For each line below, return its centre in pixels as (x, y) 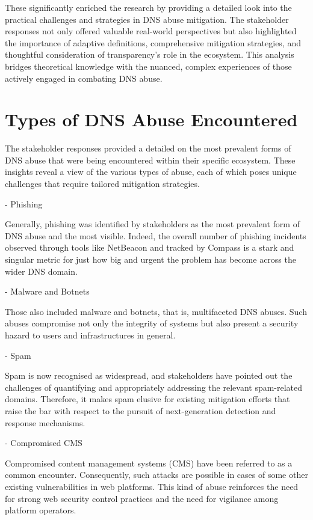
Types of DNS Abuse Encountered (151, 119)
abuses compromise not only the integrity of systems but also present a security (152, 323)
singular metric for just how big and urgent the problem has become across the (150, 259)
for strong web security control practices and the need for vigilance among (142, 498)
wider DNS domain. (41, 271)
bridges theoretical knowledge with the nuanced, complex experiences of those (148, 66)
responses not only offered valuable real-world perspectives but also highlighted (151, 31)
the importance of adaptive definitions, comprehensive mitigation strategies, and (153, 42)
